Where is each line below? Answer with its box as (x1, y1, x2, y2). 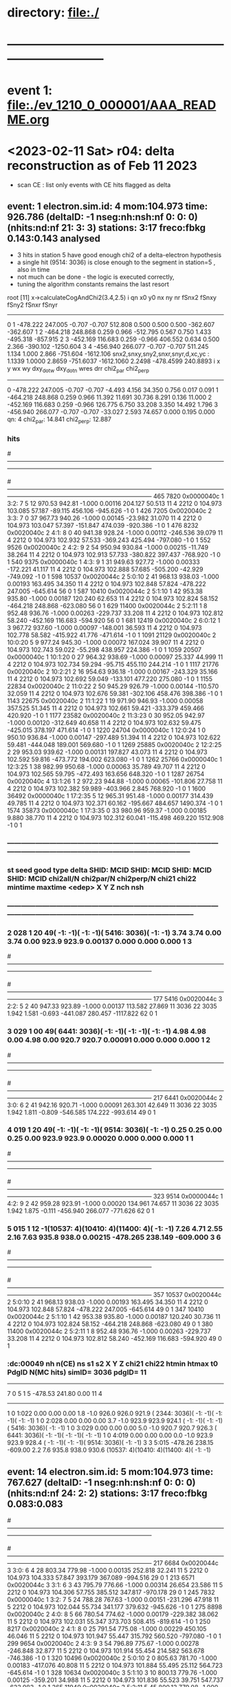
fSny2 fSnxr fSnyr (7, 301, 58, 309)
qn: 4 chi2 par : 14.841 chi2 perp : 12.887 (7, 415, 112, 425)
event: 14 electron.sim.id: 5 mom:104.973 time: (7, 1465, 214, 1477)
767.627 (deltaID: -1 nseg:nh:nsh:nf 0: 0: (7, 1476, 184, 1488)
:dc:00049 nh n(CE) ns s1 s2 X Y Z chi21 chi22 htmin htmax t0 (7, 1359, 219, 1368)
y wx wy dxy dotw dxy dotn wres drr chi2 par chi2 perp (7, 365, 150, 374)
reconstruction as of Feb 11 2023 (7, 158, 197, 173)
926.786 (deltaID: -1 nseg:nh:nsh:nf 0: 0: (7, 211, 187, 223)
